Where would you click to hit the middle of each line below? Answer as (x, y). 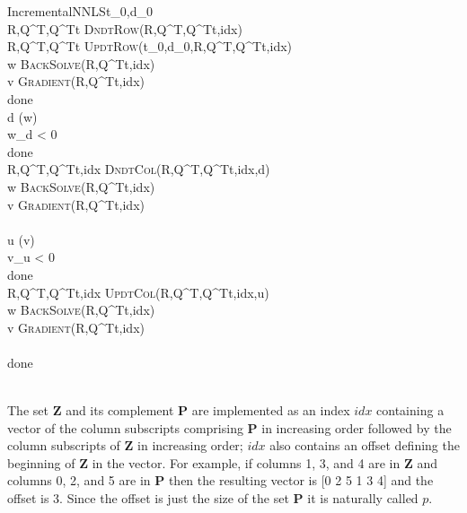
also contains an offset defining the (365, 445)
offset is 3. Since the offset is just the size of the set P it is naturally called (213, 498)
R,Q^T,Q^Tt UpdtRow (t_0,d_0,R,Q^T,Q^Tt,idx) (150, 46)
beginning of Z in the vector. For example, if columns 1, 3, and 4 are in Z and (222, 462)
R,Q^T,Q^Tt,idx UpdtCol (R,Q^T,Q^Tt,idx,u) (138, 292)
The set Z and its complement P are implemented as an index (179, 410)
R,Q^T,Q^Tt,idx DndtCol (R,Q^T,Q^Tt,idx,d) (139, 169)
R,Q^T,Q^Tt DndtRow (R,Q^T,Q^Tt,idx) (125, 28)
